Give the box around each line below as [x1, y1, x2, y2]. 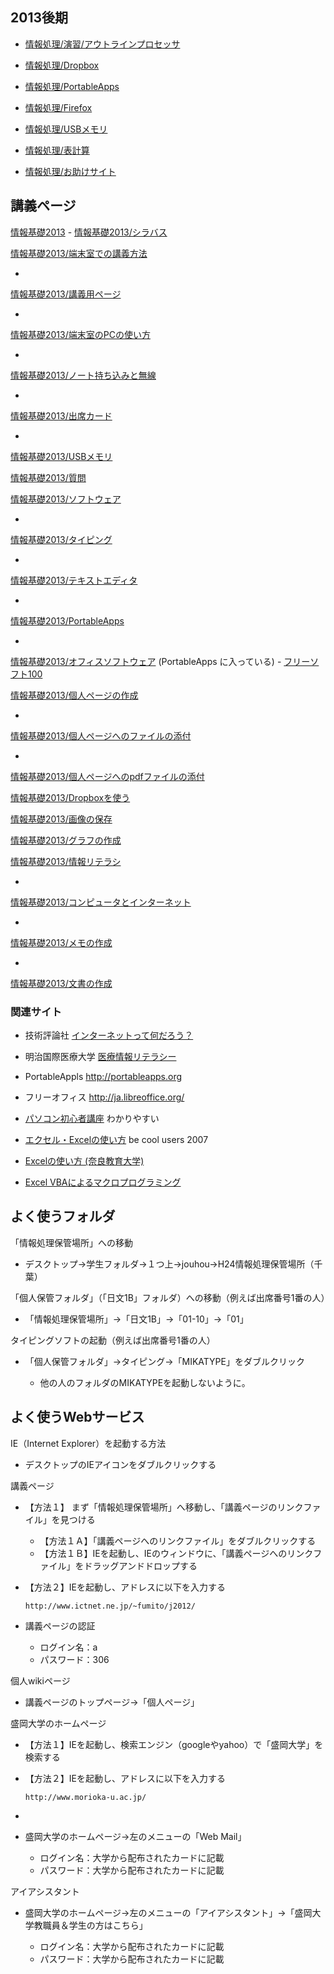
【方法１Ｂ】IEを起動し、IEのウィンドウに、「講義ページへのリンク [39, 1547, 314, 1559]
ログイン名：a [39, 1641, 98, 1653]
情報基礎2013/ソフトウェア [10, 493, 122, 505]
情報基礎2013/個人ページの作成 [10, 689, 139, 701]
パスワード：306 [39, 1653, 110, 1665]
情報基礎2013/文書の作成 [10, 977, 113, 989]
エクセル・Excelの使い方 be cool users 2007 [24, 1133, 209, 1145]
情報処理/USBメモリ [24, 123, 108, 135]
